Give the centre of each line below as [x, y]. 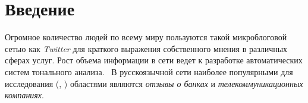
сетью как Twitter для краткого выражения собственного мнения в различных [146, 48]
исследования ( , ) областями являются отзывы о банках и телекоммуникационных [154, 83]
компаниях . [24, 95]
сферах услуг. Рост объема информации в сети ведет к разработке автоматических [154, 60]
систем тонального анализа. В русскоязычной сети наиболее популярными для [149, 71]
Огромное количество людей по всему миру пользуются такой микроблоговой [146, 37]
